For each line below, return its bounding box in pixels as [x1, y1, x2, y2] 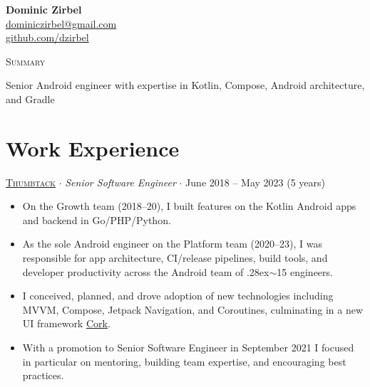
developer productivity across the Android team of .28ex [22, 264, 269, 279]
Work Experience [6, 133, 180, 162]
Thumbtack [6, 174, 56, 189]
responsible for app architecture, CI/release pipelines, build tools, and [22, 250, 328, 265]
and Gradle [6, 91, 55, 106]
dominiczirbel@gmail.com [6, 16, 117, 31]
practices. [22, 368, 64, 383]
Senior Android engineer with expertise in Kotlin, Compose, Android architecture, [6, 78, 365, 92]
